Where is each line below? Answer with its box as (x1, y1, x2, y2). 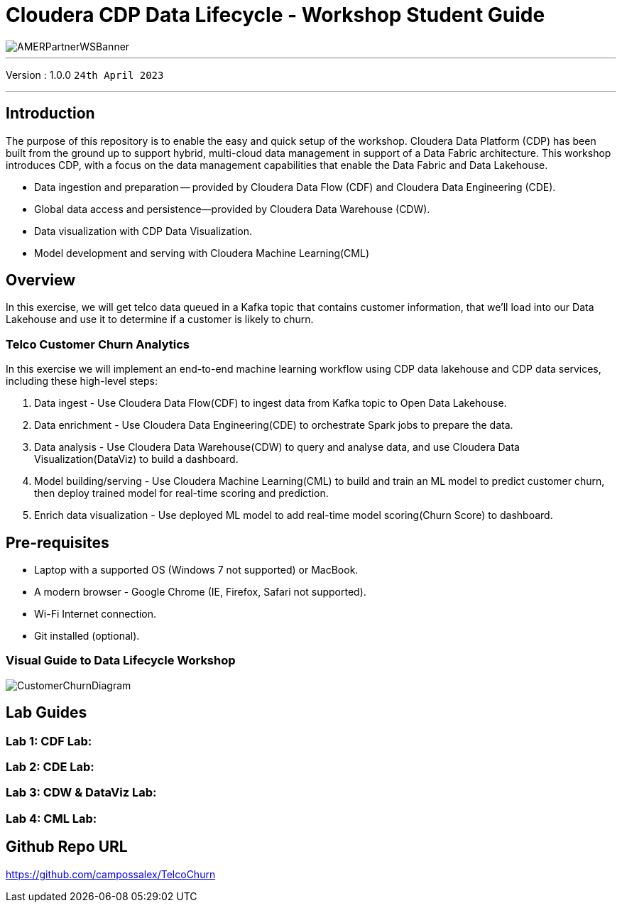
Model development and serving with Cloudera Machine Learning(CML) (34, 246, 370, 259)
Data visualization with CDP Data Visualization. (34, 224, 253, 237)
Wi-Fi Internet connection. (34, 608, 157, 620)
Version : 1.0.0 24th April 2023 (6, 68, 164, 81)
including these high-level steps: (6, 375, 158, 388)
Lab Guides (6, 704, 87, 722)
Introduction (6, 104, 95, 123)
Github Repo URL (6, 838, 128, 856)
